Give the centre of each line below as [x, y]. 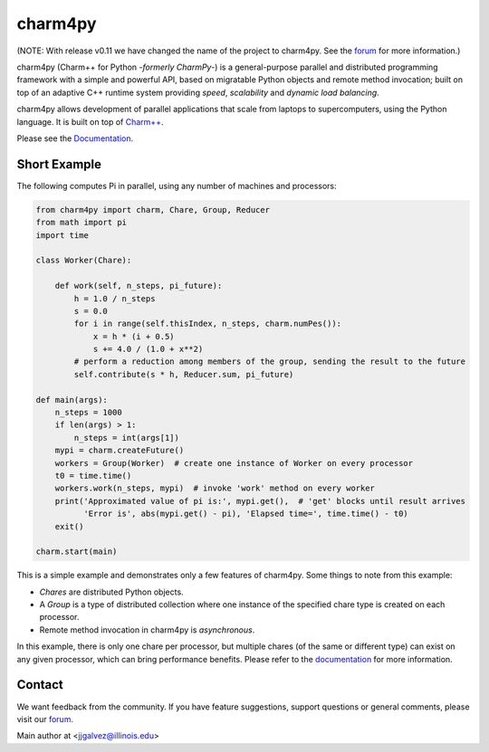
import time [62, 235]
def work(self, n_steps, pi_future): [139, 286]
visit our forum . [45, 719]
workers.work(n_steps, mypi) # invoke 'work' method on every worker [215, 488]
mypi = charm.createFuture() [120, 451]
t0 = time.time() [93, 476]
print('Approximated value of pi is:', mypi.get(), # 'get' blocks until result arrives [260, 501]
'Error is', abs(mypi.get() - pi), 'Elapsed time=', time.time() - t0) [246, 514]
